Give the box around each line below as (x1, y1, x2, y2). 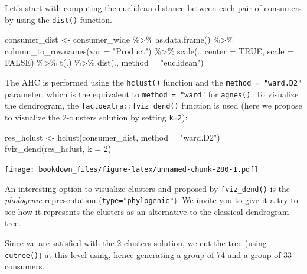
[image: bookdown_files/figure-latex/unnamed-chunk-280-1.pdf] (5, 165, 259, 174)
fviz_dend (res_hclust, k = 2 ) (5, 142, 112, 155)
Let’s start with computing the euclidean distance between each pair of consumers (5, 2, 302, 14)
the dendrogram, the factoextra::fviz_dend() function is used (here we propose (5, 99, 302, 112)
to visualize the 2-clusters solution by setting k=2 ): (5, 111, 188, 123)
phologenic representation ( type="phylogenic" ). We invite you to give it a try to (5, 194, 298, 206)
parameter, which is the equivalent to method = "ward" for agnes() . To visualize (5, 87, 299, 100)
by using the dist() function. (5, 13, 112, 25)
